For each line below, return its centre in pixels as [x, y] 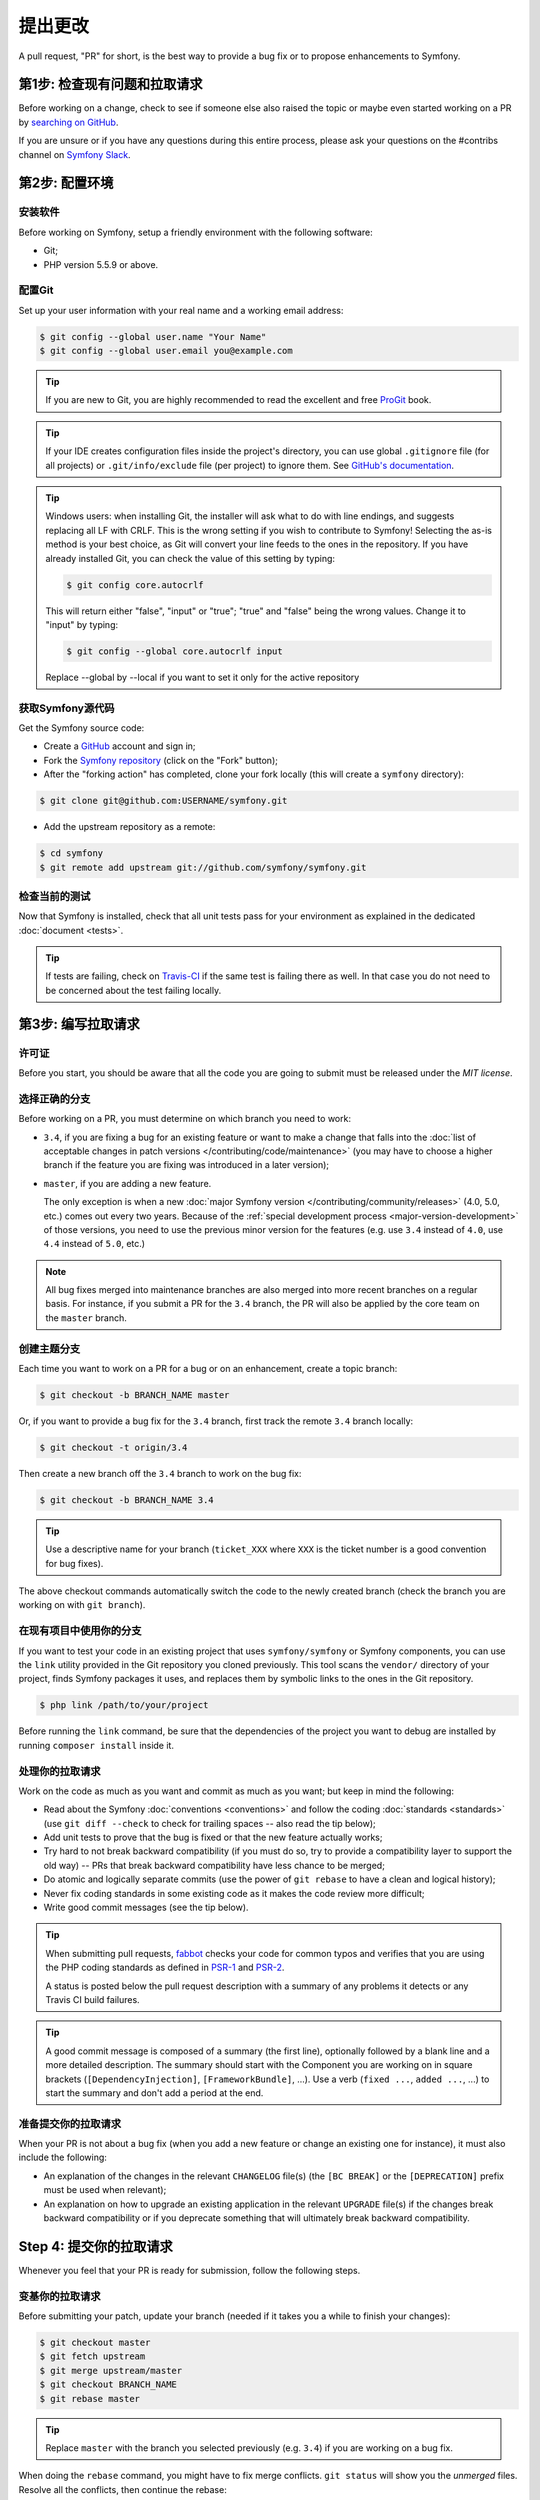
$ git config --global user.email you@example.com [166, 351]
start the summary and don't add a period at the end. [154, 2092]
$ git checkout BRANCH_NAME [108, 2384]
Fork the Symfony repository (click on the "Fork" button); [161, 760]
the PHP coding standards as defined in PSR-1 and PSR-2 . [165, 1967]
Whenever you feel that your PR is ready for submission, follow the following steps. [189, 2270]
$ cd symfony [71, 853]
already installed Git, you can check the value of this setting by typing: [190, 558]
